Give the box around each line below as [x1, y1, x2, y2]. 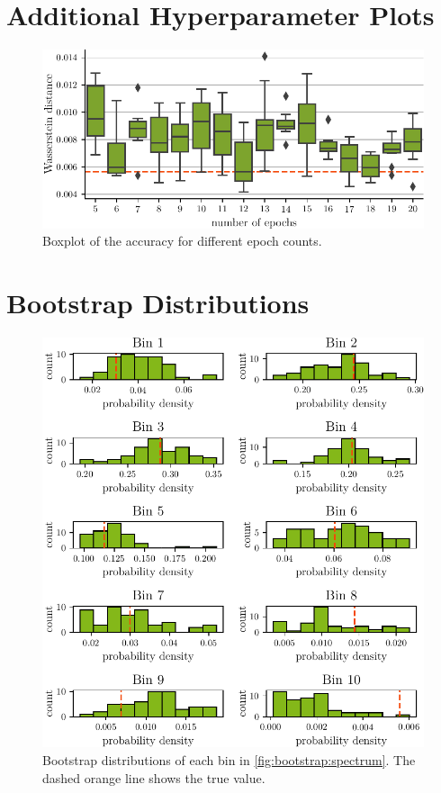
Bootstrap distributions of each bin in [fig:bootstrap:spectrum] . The [42, 750, 416, 769]
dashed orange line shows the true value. [42, 768, 265, 787]
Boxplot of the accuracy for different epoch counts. [42, 231, 322, 250]
